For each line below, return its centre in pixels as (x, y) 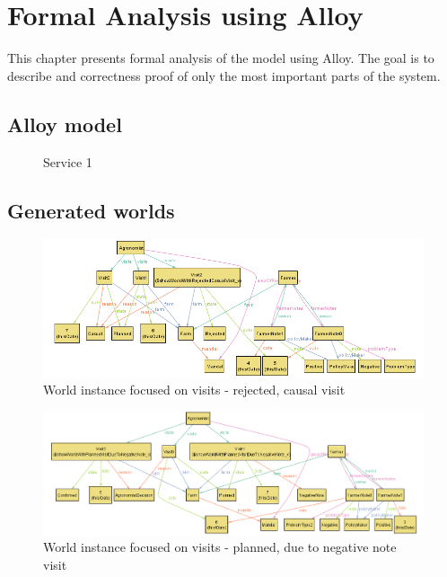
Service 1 (68, 161)
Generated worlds (91, 210)
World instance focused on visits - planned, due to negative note (220, 547)
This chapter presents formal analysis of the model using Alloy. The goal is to (221, 58)
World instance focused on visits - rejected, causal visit (194, 389)
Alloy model (65, 124)
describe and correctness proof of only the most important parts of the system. (224, 75)
